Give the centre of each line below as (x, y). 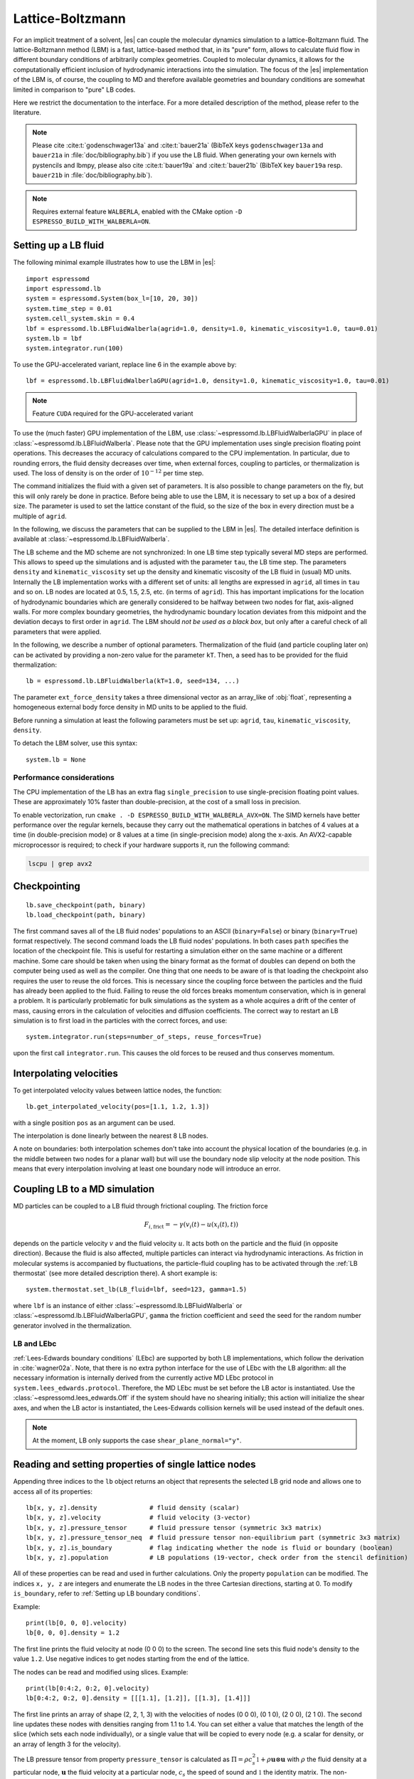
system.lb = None (56, 759)
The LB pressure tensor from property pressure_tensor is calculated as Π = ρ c (133, 1759)
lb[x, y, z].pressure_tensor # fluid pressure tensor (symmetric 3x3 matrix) (174, 1527)
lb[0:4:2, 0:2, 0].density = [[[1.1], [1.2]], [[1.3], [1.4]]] (138, 1698)
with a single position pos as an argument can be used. (94, 1123)
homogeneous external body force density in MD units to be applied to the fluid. (131, 707)
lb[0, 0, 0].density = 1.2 (73, 1633)
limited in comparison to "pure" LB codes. (74, 90)
